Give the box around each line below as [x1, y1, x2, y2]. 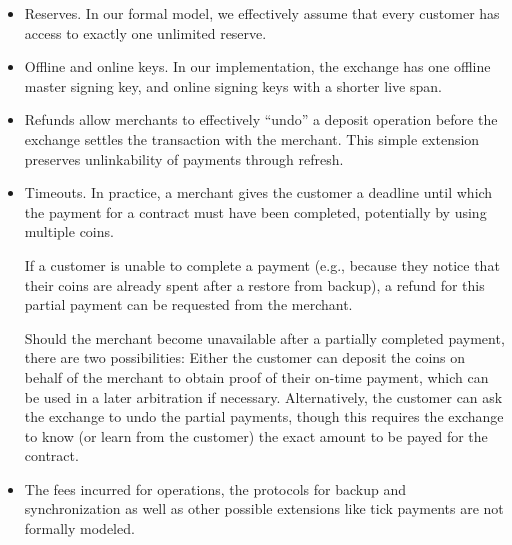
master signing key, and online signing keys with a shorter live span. [24, 75, 442, 96]
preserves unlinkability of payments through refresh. [24, 148, 344, 169]
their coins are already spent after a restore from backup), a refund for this [24, 274, 485, 295]
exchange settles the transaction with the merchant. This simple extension [24, 128, 480, 149]
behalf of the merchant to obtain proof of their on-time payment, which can [24, 366, 489, 387]
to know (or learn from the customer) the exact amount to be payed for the [24, 425, 488, 446]
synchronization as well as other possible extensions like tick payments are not [24, 498, 504, 519]
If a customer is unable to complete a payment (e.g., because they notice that [24, 254, 500, 275]
